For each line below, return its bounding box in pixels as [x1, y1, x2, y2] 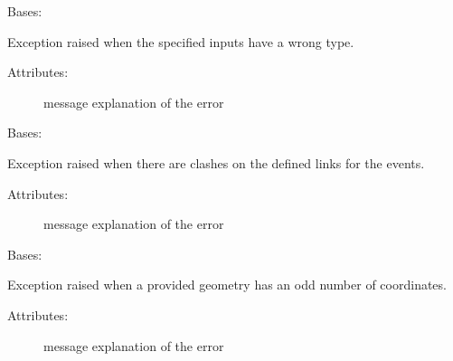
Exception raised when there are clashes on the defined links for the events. [7, 153, 425, 172]
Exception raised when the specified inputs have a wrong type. [7, 32, 354, 51]
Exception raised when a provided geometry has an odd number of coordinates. [7, 275, 447, 294]
